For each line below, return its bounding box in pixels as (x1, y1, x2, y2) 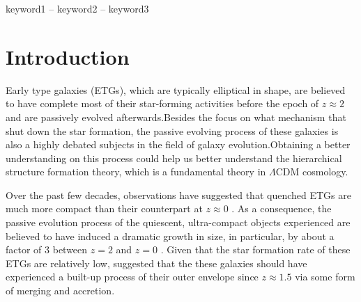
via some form (295, 269, 355, 284)
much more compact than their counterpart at (6, 201, 203, 216)
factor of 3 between (6, 242, 88, 257)
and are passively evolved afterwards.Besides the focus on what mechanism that (6, 109, 346, 124)
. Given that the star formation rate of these (160, 242, 351, 257)
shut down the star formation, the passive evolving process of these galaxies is (6, 123, 339, 138)
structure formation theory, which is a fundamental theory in (6, 164, 266, 179)
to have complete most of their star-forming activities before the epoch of (6, 96, 319, 111)
